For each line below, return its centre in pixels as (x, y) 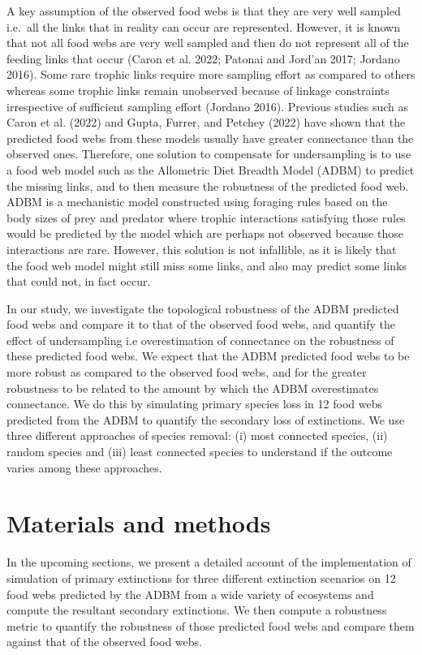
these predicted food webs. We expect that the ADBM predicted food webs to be (208, 356)
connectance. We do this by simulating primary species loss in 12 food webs (194, 404)
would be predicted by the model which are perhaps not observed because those (205, 233)
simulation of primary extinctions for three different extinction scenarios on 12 (201, 577)
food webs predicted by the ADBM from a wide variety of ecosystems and (190, 594)
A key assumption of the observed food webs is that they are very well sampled (204, 11)
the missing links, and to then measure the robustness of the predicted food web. (208, 185)
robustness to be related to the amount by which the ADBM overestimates (193, 388)
